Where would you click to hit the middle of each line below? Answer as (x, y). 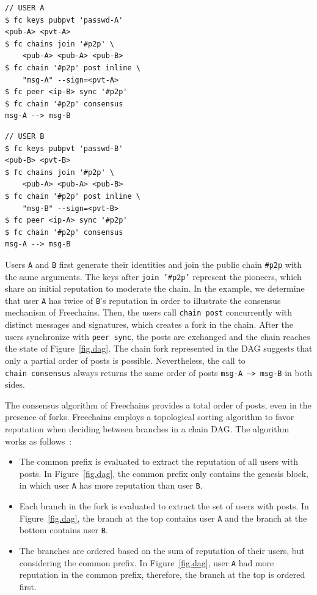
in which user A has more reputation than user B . (111, 485)
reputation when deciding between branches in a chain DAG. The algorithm (147, 428)
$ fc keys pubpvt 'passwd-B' (64, 148)
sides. (15, 384)
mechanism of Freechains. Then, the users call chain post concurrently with (149, 312)
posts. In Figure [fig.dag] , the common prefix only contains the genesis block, (164, 473)
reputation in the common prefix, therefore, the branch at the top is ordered (162, 575)
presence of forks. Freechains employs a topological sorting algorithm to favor (150, 417)
